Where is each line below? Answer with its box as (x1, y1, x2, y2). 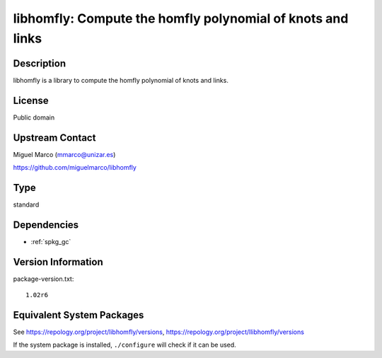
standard (13, 200, 40, 209)
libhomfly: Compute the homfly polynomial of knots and (13, 11, 349, 26)
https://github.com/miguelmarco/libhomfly (13, 163, 137, 172)
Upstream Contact (13, 132, 96, 144)
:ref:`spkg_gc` (30, 237, 71, 246)
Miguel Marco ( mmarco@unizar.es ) (13, 150, 116, 158)
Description (13, 57, 66, 69)
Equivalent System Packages (13, 308, 144, 321)
